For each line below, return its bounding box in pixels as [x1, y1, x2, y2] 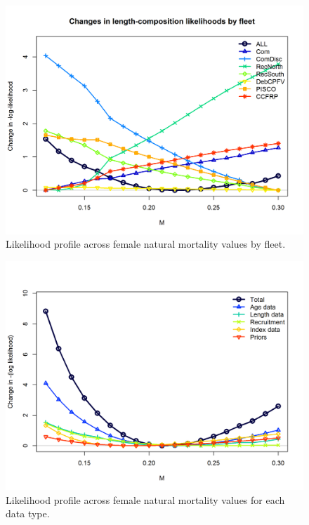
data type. [6, 506, 50, 521]
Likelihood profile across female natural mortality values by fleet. [6, 237, 286, 251]
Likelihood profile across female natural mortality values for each [6, 492, 285, 507]
